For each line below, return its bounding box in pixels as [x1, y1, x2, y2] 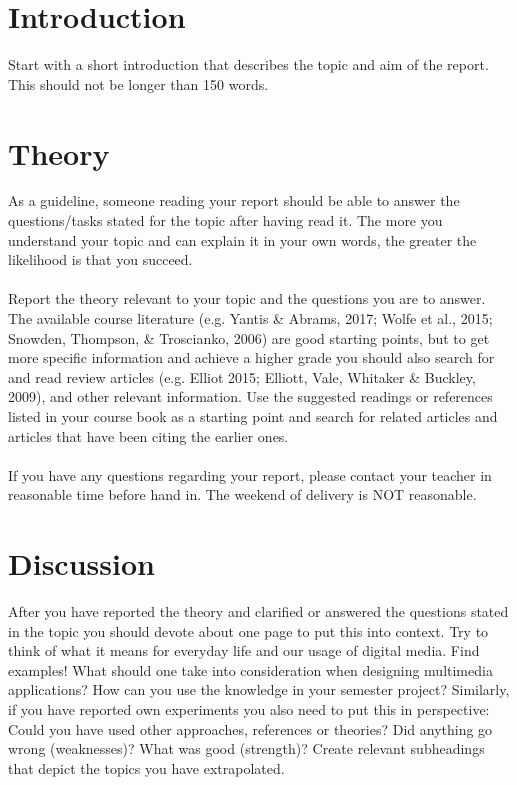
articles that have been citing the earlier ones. [8, 425, 289, 446]
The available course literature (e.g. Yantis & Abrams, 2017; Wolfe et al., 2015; [8, 308, 493, 328]
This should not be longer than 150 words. [8, 73, 269, 94]
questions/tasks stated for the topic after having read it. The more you [8, 210, 443, 231]
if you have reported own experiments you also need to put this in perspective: [8, 699, 490, 720]
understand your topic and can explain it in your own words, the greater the [8, 229, 477, 250]
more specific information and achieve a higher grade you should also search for [8, 347, 495, 368]
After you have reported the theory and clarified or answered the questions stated [8, 601, 509, 622]
